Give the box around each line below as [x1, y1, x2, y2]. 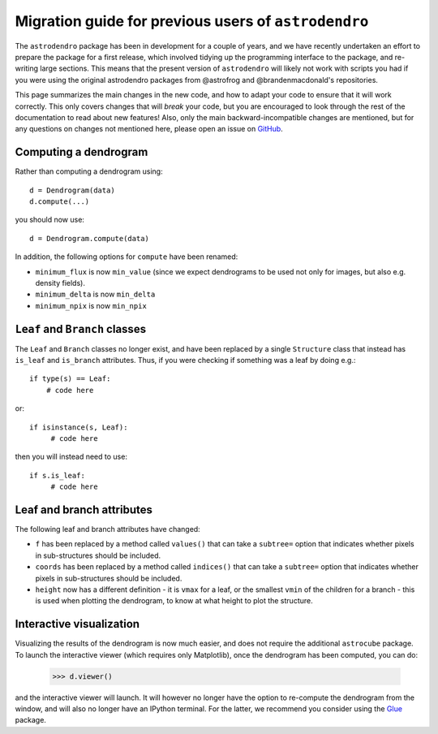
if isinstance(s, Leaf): [29, 422, 128, 432]
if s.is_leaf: [29, 471, 85, 480]
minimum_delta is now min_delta [35, 289, 156, 300]
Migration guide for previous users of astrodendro [15, 12, 369, 30]
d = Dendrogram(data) [29, 185, 115, 195]
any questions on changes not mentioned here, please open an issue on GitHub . [15, 124, 283, 134]
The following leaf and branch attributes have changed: [15, 525, 200, 534]
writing [15, 63, 39, 73]
